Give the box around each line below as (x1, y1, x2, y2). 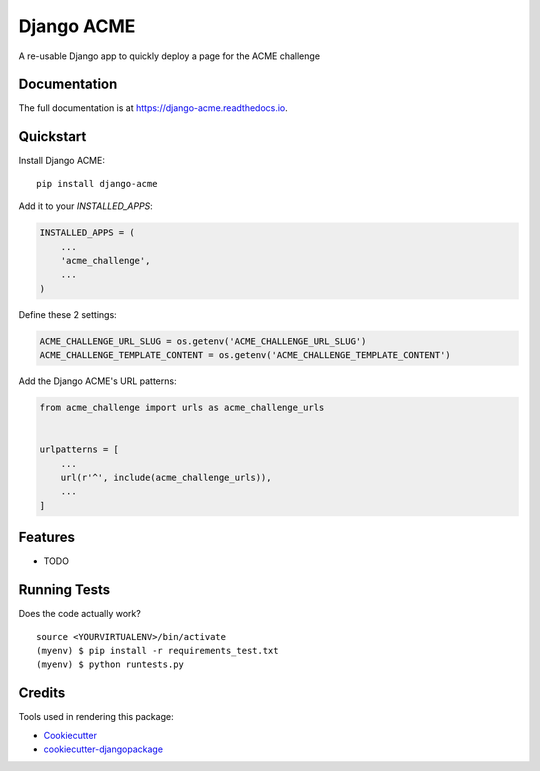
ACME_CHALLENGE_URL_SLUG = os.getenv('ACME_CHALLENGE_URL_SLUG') (39, 335, 367, 347)
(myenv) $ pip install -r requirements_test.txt (36, 645, 279, 656)
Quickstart (18, 128, 87, 145)
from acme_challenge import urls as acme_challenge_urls (39, 402, 325, 414)
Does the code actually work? (18, 608, 142, 620)
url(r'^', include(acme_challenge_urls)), (60, 471, 272, 483)
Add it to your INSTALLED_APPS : (18, 200, 154, 212)
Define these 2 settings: (18, 308, 117, 320)
